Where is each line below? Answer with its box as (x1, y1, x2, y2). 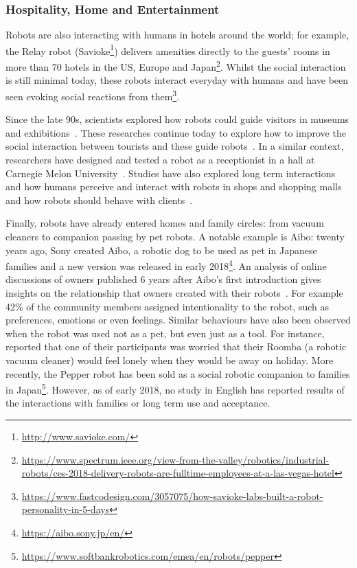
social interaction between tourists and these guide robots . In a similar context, (5, 139, 344, 153)
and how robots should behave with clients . (5, 192, 193, 207)
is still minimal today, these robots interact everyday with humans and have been (5, 73, 349, 87)
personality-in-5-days (21, 502, 110, 516)
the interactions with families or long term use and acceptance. (5, 396, 270, 410)
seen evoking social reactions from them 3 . (5, 87, 180, 103)
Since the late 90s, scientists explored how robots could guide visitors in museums (5, 112, 349, 126)
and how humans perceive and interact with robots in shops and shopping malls (5, 179, 342, 194)
